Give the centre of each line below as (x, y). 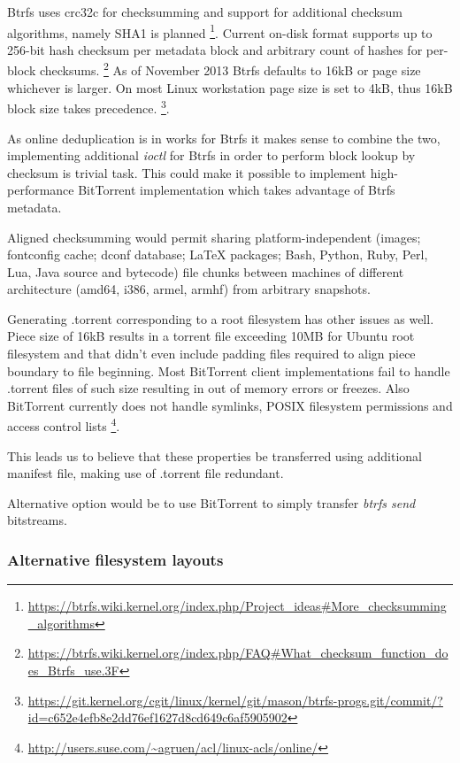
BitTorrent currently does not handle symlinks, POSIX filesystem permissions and (230, 405)
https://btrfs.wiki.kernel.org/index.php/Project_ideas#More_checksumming (237, 606)
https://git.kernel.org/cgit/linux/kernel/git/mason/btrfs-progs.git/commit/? (235, 700)
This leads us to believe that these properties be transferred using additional (215, 455)
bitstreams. (37, 520)
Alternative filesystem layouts (115, 559)
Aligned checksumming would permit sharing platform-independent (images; (214, 237)
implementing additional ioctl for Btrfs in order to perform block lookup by (211, 155)
